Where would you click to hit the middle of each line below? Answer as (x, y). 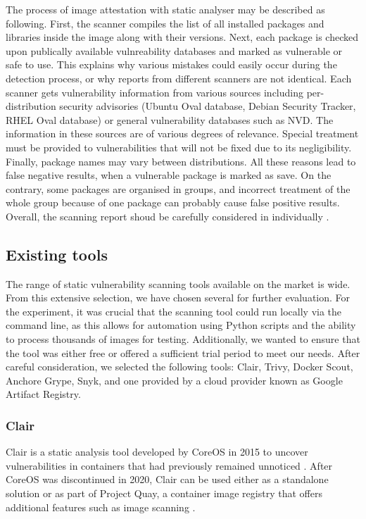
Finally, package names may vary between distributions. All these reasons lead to (181, 161)
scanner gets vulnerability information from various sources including (154, 92)
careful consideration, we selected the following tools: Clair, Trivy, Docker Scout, (179, 367)
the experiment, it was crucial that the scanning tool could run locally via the (174, 311)
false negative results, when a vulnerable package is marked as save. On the (169, 175)
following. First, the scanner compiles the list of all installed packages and (165, 23)
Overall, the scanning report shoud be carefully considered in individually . (168, 216)
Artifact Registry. (43, 394)
